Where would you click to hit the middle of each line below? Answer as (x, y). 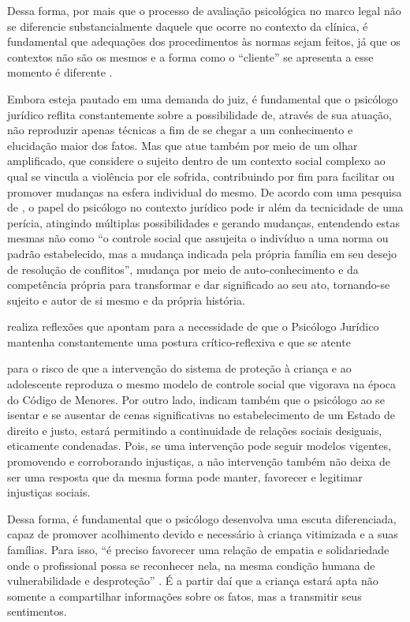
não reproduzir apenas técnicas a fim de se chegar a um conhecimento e (180, 130)
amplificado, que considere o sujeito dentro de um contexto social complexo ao (196, 161)
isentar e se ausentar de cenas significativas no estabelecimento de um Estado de (201, 415)
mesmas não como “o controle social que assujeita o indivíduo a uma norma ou (198, 238)
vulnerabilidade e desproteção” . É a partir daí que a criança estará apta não (193, 581)
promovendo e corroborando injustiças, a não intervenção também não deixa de (199, 461)
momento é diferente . (60, 72)
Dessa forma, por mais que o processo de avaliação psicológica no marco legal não (204, 10)
